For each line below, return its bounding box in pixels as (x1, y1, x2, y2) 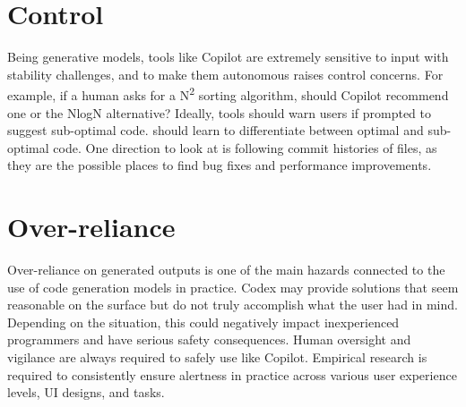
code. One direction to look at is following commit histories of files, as (53, 138, 437, 157)
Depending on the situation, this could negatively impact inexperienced (7, 312, 400, 331)
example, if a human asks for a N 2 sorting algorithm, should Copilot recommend (7, 83, 449, 104)
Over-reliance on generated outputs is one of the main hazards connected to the (7, 260, 445, 279)
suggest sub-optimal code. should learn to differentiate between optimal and (7, 121, 424, 140)
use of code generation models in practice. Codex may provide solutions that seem (7, 277, 459, 296)
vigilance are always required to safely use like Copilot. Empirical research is (7, 348, 427, 367)
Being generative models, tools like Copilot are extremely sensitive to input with (7, 47, 449, 66)
